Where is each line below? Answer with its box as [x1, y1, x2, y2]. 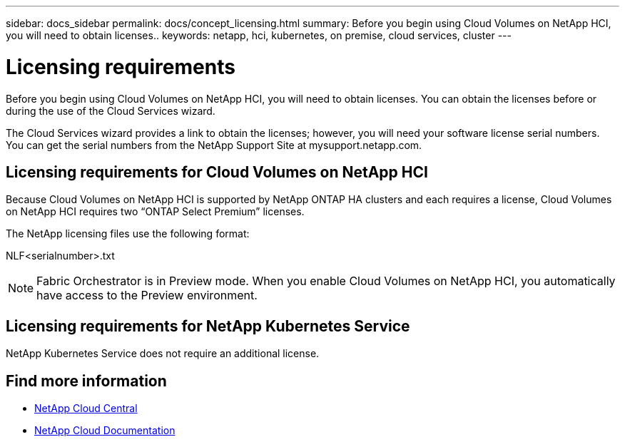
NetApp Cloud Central [34, 402, 138, 415]
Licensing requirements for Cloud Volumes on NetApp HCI [6, 163, 428, 181]
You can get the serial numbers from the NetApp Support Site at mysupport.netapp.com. [6, 138, 422, 151]
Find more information [6, 371, 167, 390]
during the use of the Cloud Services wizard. [6, 104, 215, 117]
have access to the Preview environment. [36, 288, 258, 303]
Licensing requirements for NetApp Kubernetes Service [6, 317, 410, 335]
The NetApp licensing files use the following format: [6, 227, 250, 240]
